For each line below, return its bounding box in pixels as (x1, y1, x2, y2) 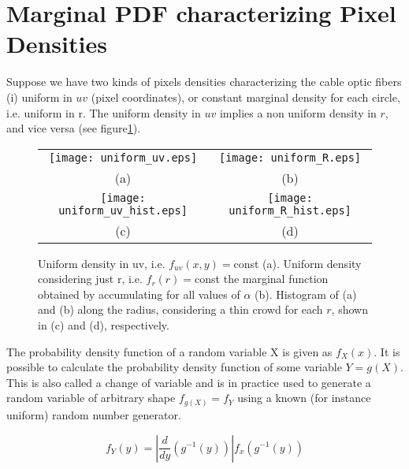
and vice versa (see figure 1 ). (6, 120, 141, 136)
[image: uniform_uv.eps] (48, 151, 198, 164)
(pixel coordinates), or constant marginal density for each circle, (91, 88, 400, 105)
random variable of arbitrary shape (6, 389, 176, 406)
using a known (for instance (237, 389, 371, 406)
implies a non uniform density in (219, 104, 377, 121)
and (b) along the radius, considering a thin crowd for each (38, 301, 323, 318)
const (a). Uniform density (233, 255, 362, 271)
